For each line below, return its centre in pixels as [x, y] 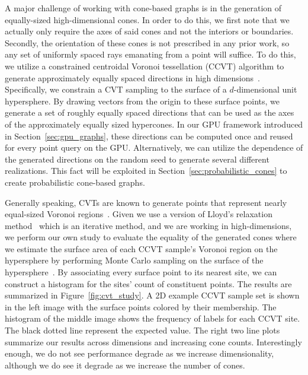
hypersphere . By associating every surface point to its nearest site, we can [141, 272]
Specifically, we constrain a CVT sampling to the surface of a [116, 89]
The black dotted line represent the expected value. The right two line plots [142, 330]
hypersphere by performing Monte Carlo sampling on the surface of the [134, 260]
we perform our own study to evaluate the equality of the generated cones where [151, 237]
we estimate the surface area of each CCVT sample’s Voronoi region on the [141, 248]
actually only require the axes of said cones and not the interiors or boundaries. [149, 31]
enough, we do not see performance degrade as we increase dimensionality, [139, 353]
